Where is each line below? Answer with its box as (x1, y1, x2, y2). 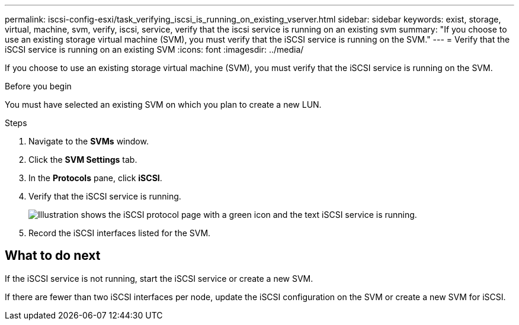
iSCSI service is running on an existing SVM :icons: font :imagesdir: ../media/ (5, 44, 304, 54)
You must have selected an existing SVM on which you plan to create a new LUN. (5, 99, 322, 110)
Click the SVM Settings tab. (28, 155, 137, 165)
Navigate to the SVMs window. (28, 136, 149, 146)
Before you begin (5, 81, 72, 91)
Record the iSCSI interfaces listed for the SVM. (28, 228, 211, 238)
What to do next (5, 248, 101, 263)
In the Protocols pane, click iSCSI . (28, 173, 162, 183)
